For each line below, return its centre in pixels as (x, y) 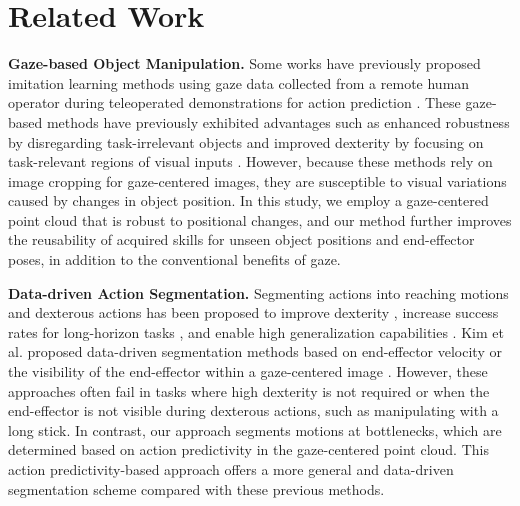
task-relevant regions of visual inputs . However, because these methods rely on (250, 161)
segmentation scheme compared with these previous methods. (196, 488)
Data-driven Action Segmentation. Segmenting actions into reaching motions (258, 292)
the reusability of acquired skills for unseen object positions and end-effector (241, 239)
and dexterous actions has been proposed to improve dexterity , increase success (253, 312)
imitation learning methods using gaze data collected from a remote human (239, 82)
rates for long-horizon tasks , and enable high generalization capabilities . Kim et (256, 331)
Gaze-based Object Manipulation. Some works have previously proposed (244, 63)
